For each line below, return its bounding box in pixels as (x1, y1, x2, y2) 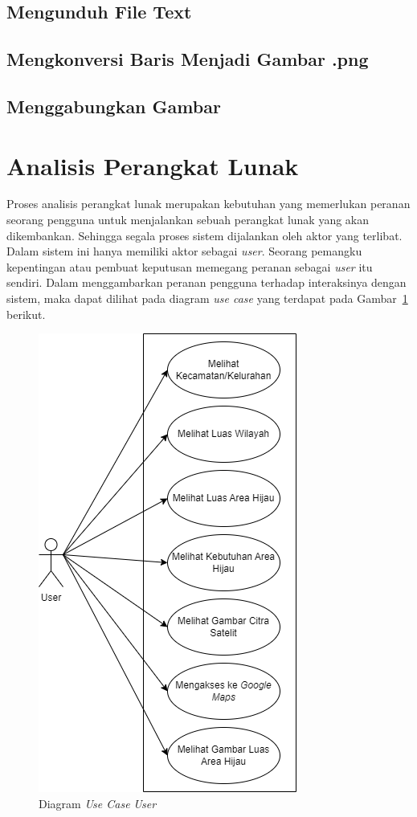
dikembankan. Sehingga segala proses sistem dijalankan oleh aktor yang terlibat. (6, 227, 403, 243)
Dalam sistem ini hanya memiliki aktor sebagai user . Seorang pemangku (6, 243, 362, 259)
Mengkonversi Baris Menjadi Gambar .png (6, 47, 369, 71)
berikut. (6, 305, 46, 322)
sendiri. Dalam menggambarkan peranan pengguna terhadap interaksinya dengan (6, 274, 407, 291)
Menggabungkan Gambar (6, 93, 221, 118)
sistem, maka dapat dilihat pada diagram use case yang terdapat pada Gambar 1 (6, 290, 408, 307)
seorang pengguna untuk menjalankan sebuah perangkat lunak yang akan (6, 211, 370, 228)
